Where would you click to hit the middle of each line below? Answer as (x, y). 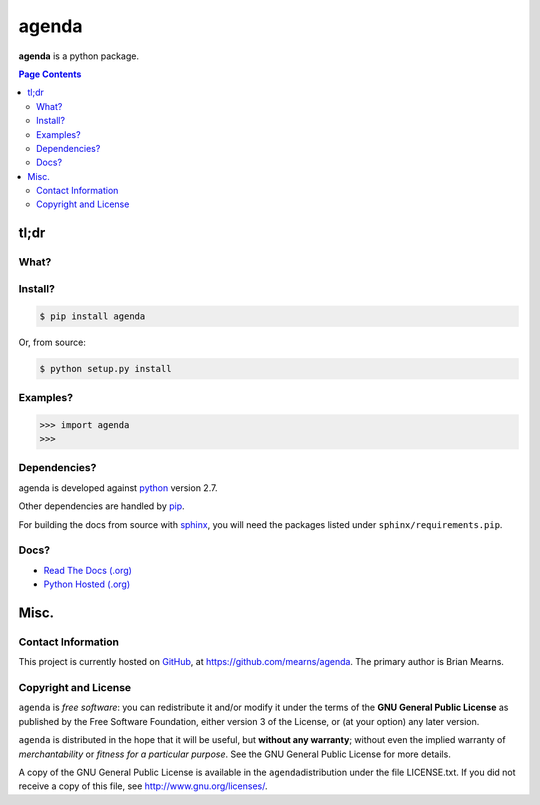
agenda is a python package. (79, 56)
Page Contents (50, 74)
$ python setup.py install (105, 368)
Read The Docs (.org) (87, 570)
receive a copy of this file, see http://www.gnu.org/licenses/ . (143, 786)
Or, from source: (52, 342)
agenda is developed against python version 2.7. (118, 487)
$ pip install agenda (92, 316)
